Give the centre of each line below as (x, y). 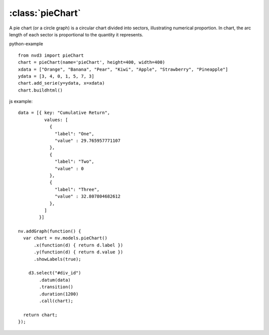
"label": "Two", (75, 162)
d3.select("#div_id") (55, 273)
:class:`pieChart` (45, 13)
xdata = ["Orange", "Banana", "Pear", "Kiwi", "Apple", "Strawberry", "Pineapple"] (123, 69)
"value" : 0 (69, 168)
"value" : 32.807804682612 (88, 196)
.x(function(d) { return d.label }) (78, 245)
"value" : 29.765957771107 (88, 141)
